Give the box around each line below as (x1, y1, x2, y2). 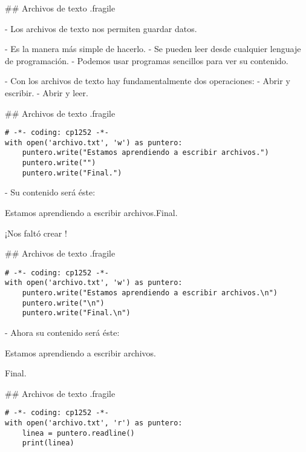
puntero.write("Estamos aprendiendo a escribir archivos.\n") (22, 289, 278, 298)
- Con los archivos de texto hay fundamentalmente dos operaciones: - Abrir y (5, 74, 290, 87)
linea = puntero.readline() (22, 428, 135, 437)
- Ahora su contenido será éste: (5, 326, 120, 339)
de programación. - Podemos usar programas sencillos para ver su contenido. (5, 54, 288, 67)
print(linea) (22, 439, 74, 448)
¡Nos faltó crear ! (5, 226, 67, 239)
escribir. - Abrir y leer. (5, 86, 88, 99)
